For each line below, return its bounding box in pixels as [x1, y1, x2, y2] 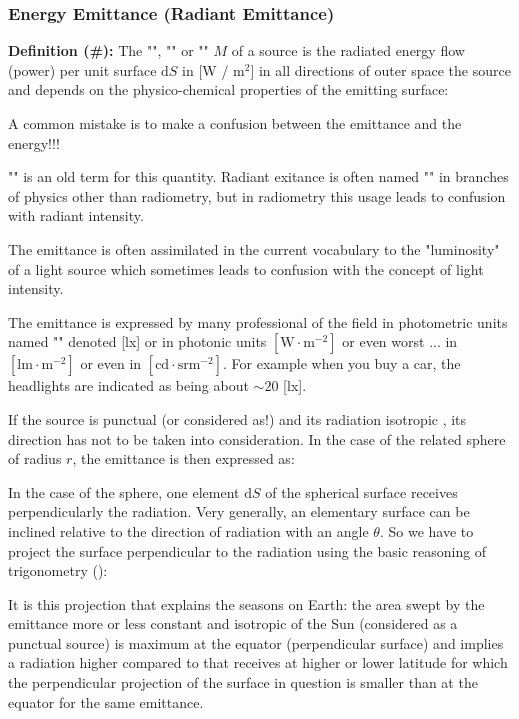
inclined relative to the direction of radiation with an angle [8, 520, 369, 541]
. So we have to [379, 520, 474, 541]
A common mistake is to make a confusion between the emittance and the [8, 113, 462, 133]
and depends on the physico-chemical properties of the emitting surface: [8, 79, 449, 100]
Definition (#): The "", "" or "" [8, 40, 209, 61]
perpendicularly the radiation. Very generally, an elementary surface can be [8, 501, 470, 522]
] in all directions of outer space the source [250, 59, 511, 80]
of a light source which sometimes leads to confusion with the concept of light [8, 258, 484, 279]
